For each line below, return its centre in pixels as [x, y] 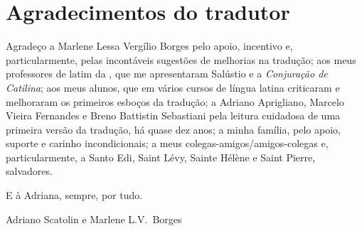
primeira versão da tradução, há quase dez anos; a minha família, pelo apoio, [173, 129]
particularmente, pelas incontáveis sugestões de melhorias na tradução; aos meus [181, 59]
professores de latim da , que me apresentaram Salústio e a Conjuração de [167, 74]
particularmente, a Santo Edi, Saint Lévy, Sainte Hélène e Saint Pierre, [161, 157]
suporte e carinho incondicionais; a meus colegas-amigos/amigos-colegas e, [167, 143]
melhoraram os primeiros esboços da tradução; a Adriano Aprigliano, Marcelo [175, 101]
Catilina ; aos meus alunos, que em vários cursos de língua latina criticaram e [173, 87]
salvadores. [29, 171]
